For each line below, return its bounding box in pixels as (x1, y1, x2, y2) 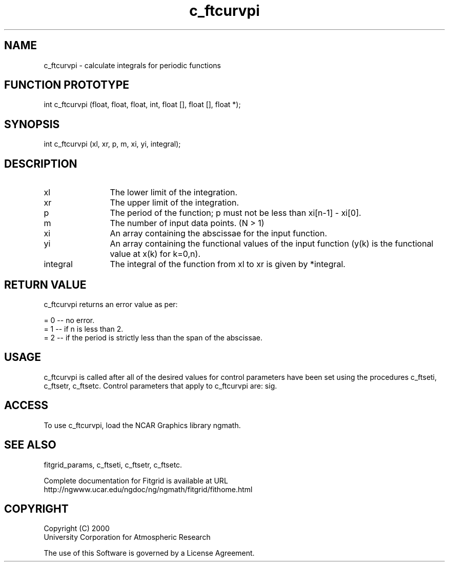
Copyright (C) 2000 (44, 524, 110, 533)
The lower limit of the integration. (110, 187, 238, 198)
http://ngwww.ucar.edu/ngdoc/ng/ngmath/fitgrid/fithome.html (44, 484, 253, 494)
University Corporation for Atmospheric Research (44, 533, 211, 542)
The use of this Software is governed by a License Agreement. (44, 549, 255, 558)
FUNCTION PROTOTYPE (4, 78, 130, 92)
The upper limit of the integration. (110, 197, 239, 208)
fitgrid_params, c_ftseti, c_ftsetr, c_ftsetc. (44, 460, 182, 469)
